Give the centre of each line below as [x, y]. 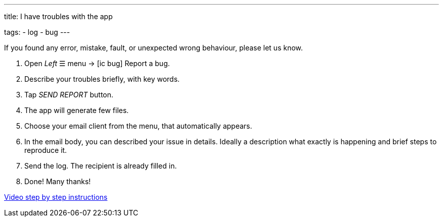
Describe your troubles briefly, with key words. [102, 79]
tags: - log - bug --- [37, 32]
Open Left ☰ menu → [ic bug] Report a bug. [97, 63]
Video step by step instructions [56, 197]
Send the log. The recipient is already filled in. [101, 166]
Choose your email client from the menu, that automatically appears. [138, 126]
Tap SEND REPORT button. [69, 95]
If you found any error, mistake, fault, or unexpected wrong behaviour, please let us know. [153, 48]
